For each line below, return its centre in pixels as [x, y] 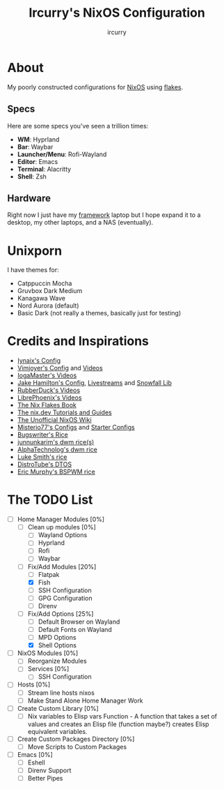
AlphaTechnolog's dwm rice [57, 450]
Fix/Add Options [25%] [61, 614]
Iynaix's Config [39, 361]
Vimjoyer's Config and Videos [60, 368]
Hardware [29, 198]
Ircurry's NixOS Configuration [117, 13]
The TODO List [50, 500]
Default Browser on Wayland [79, 622]
